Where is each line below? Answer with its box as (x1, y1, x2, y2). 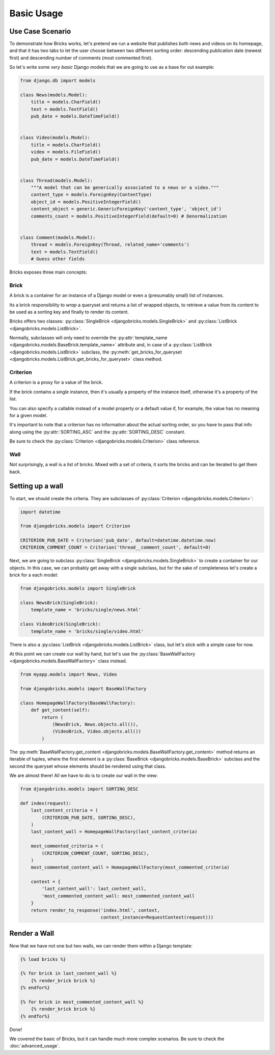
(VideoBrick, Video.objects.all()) (52, 728, 141, 735)
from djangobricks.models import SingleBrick (20, 586, 136, 591)
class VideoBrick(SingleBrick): (20, 621, 101, 627)
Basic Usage (9, 8, 63, 19)
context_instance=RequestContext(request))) (100, 914, 214, 921)
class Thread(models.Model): (20, 177, 93, 183)
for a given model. (9, 412, 48, 418)
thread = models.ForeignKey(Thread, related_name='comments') (31, 242, 189, 248)
